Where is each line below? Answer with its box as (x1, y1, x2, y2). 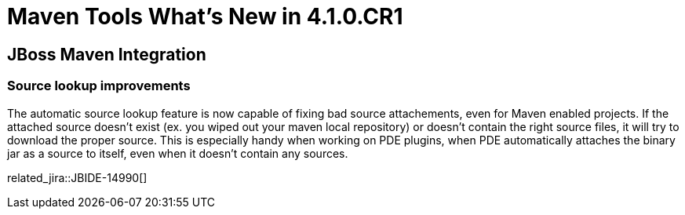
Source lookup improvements (7, 78, 191, 94)
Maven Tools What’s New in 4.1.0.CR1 (7, 3, 403, 30)
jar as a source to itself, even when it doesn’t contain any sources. (7, 146, 348, 160)
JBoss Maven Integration (7, 44, 206, 64)
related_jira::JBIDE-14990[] (7, 170, 148, 184)
